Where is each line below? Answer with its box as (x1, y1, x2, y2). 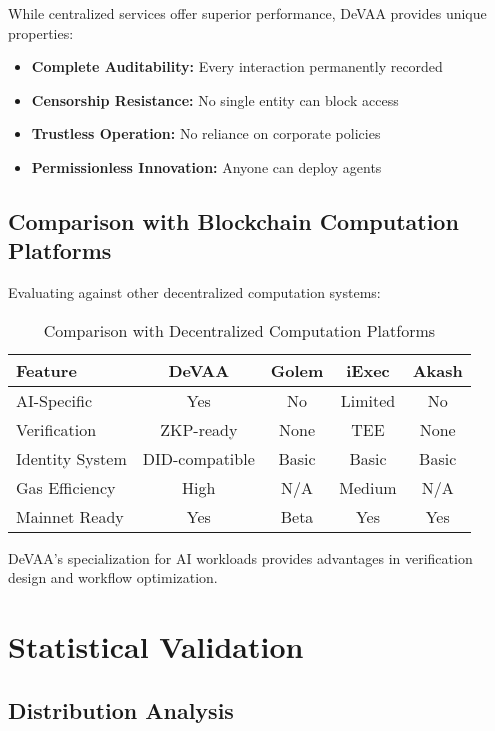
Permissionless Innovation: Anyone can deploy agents (31, 156, 382, 177)
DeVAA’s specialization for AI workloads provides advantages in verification (8, 547, 473, 568)
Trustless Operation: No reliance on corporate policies (31, 123, 381, 144)
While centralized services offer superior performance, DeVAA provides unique (8, 3, 487, 23)
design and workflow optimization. (8, 567, 218, 588)
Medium (339, 475, 397, 499)
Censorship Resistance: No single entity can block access (31, 89, 399, 110)
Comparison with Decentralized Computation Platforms (43, 318, 436, 342)
